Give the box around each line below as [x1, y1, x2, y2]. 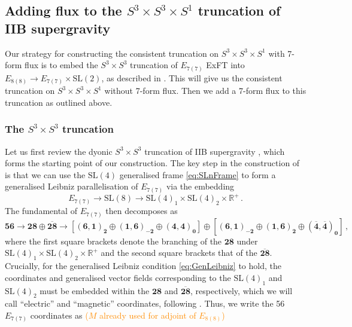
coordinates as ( [30, 308, 89, 321]
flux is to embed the [25, 59, 98, 71]
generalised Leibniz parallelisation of [5, 180, 138, 192]
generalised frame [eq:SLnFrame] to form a [119, 168, 276, 181]
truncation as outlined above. [5, 96, 113, 108]
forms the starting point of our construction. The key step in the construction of [5, 157, 300, 169]
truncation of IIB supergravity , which [144, 145, 285, 157]
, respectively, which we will [190, 284, 293, 297]
